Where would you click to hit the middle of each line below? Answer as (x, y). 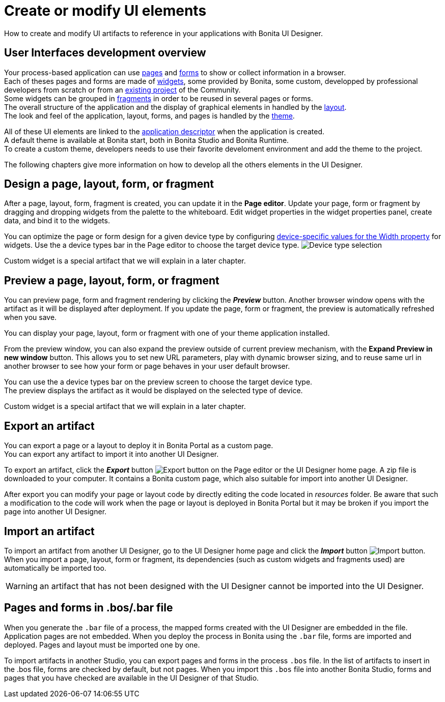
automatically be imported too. (55, 568)
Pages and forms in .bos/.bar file (89, 608)
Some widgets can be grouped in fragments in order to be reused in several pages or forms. (159, 98)
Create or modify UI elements (105, 11)
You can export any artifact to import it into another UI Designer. (112, 454)
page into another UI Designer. (55, 512)
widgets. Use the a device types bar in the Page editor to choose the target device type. (152, 245)
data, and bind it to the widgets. (57, 221)
